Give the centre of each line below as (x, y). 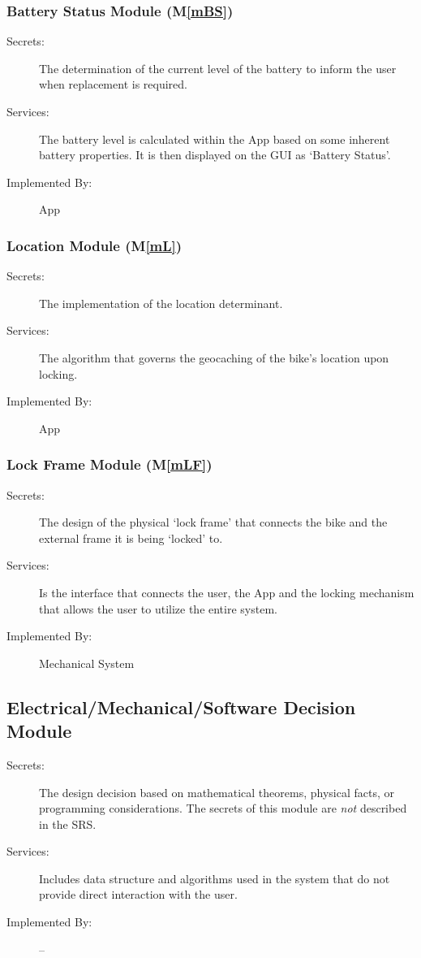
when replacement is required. (113, 84)
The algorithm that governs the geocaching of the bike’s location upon (214, 357)
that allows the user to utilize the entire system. (158, 608)
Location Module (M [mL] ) (95, 245)
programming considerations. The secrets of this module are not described (223, 808)
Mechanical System (87, 663)
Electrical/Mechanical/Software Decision (181, 707)
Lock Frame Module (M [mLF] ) (110, 464)
